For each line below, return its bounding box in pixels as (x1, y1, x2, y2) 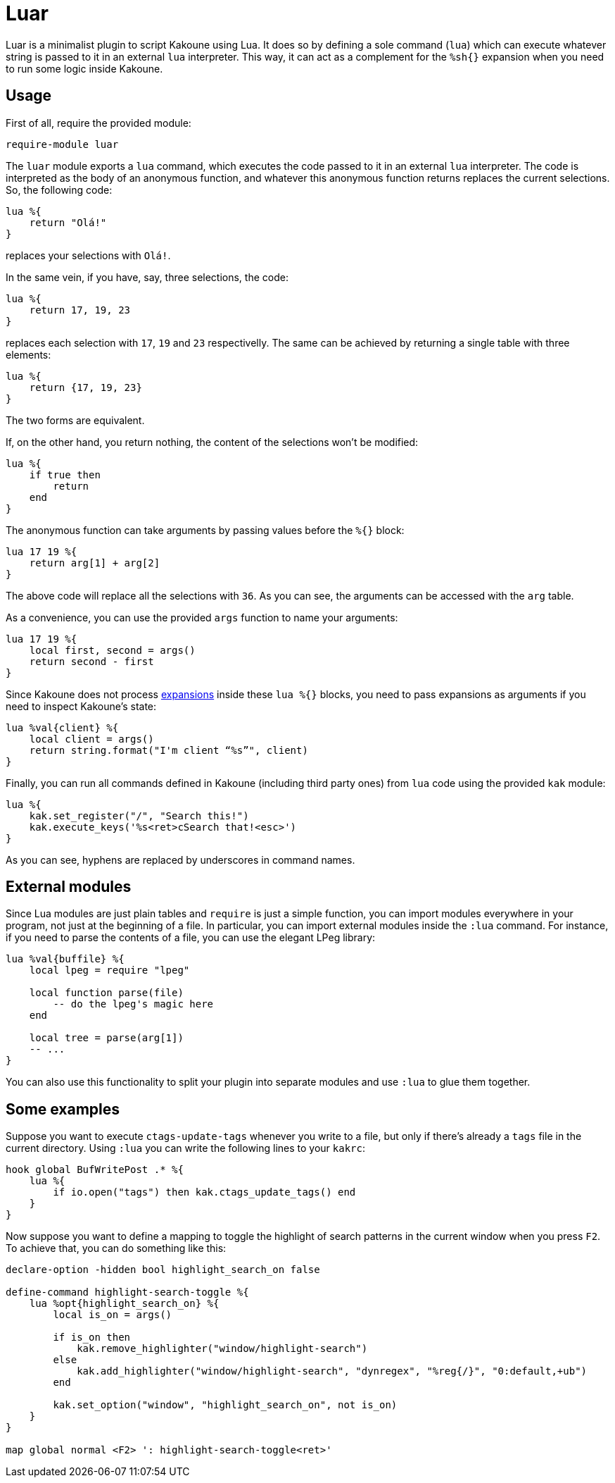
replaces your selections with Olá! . (6, 249, 171, 261)
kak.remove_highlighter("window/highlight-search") (77, 1343, 368, 1355)
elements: (6, 348, 51, 361)
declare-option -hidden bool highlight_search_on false (6, 1264, 320, 1276)
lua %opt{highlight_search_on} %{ (29, 1298, 220, 1310)
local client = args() (29, 733, 154, 745)
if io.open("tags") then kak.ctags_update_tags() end (53, 1186, 356, 1198)
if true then (29, 469, 101, 480)
